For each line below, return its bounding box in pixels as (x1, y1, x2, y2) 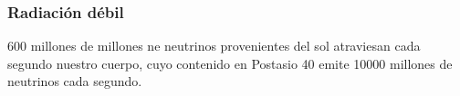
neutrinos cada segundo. (7, 72, 142, 91)
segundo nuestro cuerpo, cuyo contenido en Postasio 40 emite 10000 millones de (7, 53, 453, 72)
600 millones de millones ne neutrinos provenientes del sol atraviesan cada (7, 36, 421, 55)
